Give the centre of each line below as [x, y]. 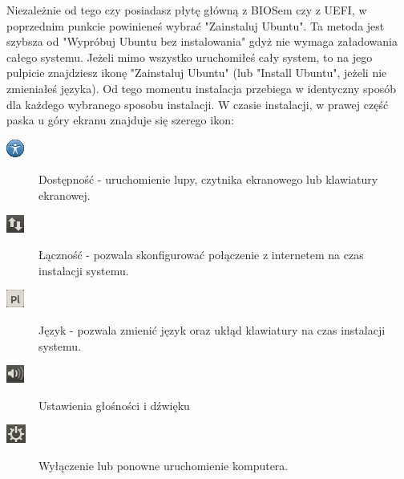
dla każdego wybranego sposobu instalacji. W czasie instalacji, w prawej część [198, 104]
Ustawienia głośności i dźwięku [114, 405]
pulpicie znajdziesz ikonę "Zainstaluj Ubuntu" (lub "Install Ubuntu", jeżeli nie [197, 73]
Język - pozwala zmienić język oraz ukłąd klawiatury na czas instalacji [212, 329]
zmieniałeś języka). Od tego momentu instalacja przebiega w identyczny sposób [202, 88]
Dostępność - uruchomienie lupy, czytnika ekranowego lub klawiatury [208, 179]
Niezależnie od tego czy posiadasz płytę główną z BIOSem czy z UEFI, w [187, 10]
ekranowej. [65, 195]
